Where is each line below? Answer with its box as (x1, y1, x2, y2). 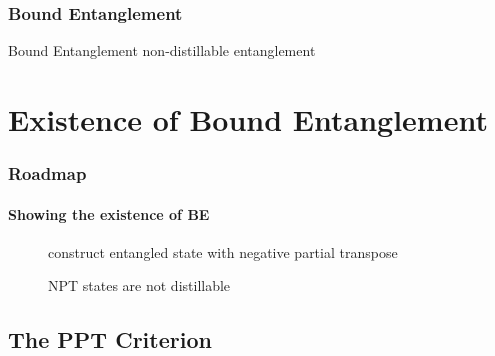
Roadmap (8, 161, 87, 186)
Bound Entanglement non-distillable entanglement (8, 40, 316, 61)
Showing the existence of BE (8, 203, 210, 224)
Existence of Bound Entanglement (8, 99, 488, 139)
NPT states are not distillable (48, 275, 231, 296)
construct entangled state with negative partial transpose (48, 241, 398, 262)
